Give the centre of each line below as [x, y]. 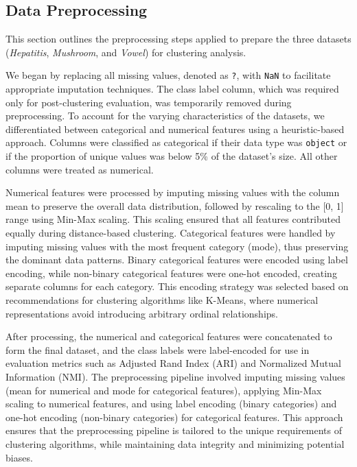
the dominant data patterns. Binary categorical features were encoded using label [177, 260]
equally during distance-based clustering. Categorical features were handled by [171, 233]
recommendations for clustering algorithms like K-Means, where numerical [162, 300]
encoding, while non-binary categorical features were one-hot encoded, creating [171, 273]
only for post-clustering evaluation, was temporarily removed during [149, 102]
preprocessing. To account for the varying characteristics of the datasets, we [165, 116]
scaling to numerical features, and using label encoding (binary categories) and [171, 404]
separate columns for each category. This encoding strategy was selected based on [177, 286]
